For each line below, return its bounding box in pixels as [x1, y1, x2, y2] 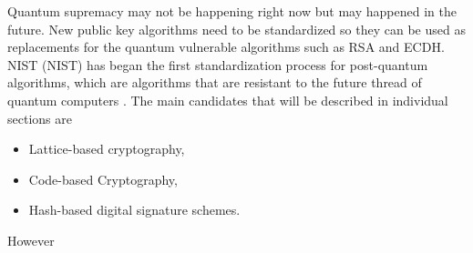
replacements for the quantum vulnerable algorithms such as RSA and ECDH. [7, 37, 445, 56]
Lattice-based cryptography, [28, 139, 185, 158]
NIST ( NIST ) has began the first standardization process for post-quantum [7, 55, 428, 74]
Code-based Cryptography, [28, 169, 178, 188]
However [7, 230, 55, 249]
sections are [7, 108, 72, 127]
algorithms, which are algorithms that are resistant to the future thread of [7, 73, 422, 92]
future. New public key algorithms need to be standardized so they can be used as [7, 19, 466, 38]
